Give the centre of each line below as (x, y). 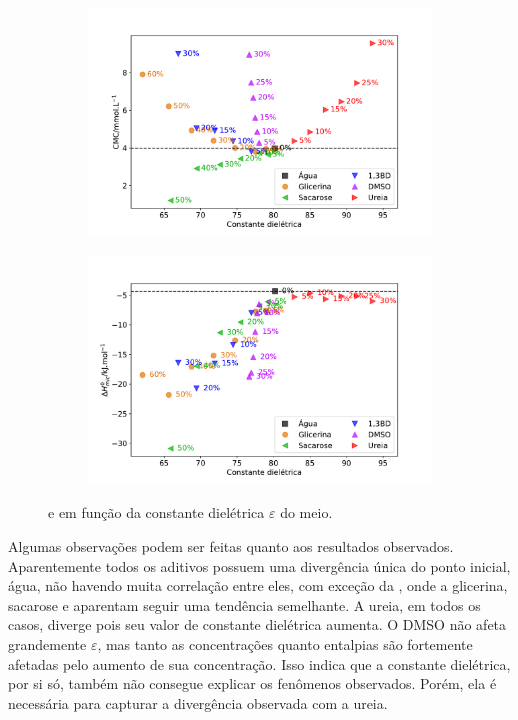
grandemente (47, 643)
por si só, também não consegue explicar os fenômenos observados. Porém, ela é (252, 683)
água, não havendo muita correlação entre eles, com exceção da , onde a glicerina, (258, 585)
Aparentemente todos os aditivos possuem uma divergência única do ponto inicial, (259, 565)
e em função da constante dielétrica (156, 512)
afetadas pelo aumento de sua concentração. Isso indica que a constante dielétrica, (259, 663)
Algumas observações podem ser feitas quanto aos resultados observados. (231, 546)
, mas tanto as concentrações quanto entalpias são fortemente (285, 643)
